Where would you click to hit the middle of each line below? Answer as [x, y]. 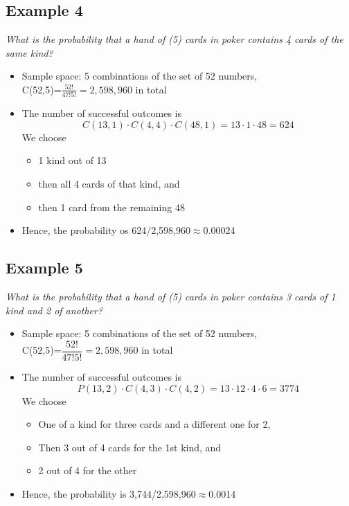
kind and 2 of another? [54, 310]
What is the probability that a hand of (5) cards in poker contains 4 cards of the [174, 39]
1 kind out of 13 [72, 160]
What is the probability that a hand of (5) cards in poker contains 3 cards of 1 [171, 297]
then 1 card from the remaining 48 [111, 207]
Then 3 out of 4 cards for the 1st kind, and [130, 447]
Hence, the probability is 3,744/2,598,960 [109, 493]
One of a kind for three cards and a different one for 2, [154, 424]
